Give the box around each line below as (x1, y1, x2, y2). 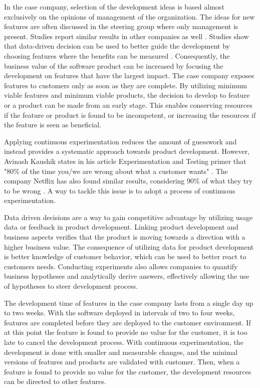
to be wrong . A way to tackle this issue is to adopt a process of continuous (4, 185, 235, 196)
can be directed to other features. (4, 376, 106, 386)
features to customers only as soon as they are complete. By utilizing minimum (4, 80, 247, 90)
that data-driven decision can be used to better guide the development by (4, 41, 230, 51)
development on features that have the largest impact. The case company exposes (4, 70, 254, 81)
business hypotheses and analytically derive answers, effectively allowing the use (4, 271, 249, 281)
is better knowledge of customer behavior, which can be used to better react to (4, 251, 246, 262)
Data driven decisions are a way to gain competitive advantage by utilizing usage (4, 212, 253, 222)
